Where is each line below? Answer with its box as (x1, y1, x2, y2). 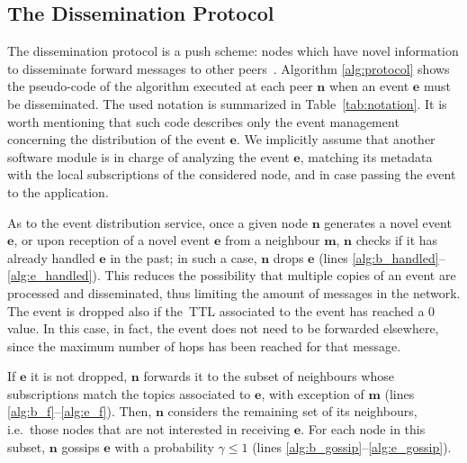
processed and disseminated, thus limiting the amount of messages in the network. (7, 283, 461, 302)
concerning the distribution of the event (7, 130, 226, 149)
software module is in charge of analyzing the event (7, 147, 290, 166)
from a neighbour (224, 231, 320, 250)
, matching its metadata (300, 147, 433, 166)
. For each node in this (301, 420, 426, 439)
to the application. (7, 182, 109, 201)
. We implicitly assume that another (236, 130, 436, 149)
